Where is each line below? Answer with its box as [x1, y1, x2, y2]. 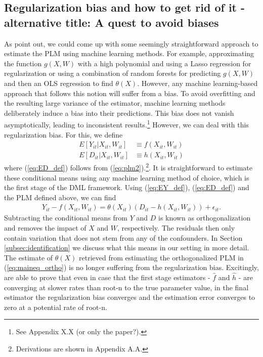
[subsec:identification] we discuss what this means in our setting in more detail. [4, 242, 249, 253]
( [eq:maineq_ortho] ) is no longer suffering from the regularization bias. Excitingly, [4, 262, 259, 273]
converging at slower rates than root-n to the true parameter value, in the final [4, 282, 249, 292]
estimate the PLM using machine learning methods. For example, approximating [4, 48, 254, 59]
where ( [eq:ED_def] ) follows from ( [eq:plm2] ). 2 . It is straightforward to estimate [4, 161, 252, 172]
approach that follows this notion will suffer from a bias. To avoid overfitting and [4, 87, 255, 98]
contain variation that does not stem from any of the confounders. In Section [4, 232, 243, 243]
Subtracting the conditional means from [4, 212, 128, 223]
